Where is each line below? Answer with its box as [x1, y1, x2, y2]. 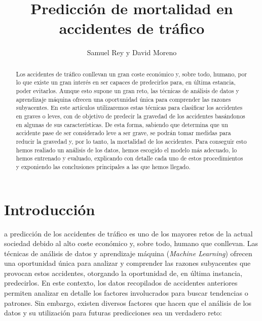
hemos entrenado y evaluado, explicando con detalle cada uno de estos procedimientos [16, 154, 243, 163]
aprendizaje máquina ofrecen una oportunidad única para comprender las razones [16, 95, 231, 103]
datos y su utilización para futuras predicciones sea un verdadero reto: [4, 307, 222, 318]
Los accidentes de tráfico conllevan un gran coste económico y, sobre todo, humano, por [16, 69, 247, 78]
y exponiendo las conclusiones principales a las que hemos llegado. [16, 162, 191, 171]
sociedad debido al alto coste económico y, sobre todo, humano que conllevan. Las [4, 238, 258, 249]
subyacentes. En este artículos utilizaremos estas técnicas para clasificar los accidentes [16, 103, 243, 112]
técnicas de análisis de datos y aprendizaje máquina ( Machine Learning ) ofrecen [4, 248, 252, 258]
